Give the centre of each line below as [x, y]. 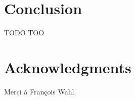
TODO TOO [24, 33]
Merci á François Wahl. [40, 91]
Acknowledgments [68, 67]
